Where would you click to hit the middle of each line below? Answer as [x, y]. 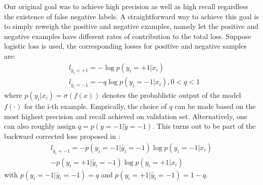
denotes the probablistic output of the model [172, 95]
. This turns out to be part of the [204, 126]
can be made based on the [215, 106]
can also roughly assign [40, 126]
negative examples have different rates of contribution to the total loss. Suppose [128, 36]
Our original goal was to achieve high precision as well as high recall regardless [126, 6]
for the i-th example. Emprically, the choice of [95, 106]
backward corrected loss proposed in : [62, 136]
